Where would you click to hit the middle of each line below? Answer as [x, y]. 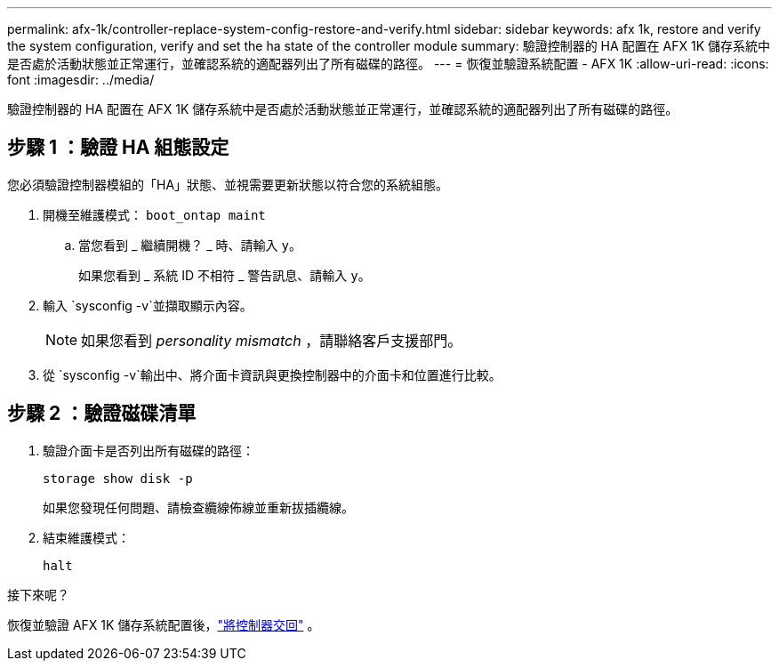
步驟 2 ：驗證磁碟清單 [102, 414]
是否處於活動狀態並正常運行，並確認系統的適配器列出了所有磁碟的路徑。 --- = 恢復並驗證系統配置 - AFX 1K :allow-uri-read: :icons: [388, 64]
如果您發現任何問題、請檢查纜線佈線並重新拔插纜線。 [198, 507]
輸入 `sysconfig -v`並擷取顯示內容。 [148, 305]
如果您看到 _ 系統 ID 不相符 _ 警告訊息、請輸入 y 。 [225, 275]
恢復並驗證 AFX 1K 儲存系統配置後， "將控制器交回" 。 [164, 624]
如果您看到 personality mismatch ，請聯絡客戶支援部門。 [272, 340]
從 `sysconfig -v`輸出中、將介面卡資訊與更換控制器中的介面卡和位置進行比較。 [272, 374]
